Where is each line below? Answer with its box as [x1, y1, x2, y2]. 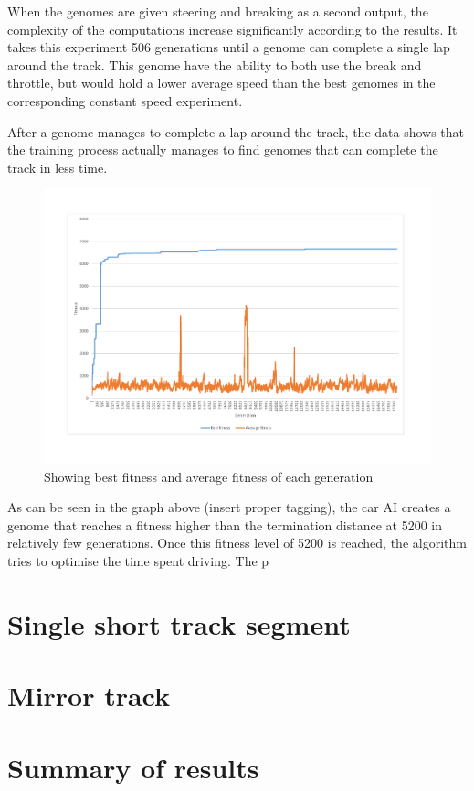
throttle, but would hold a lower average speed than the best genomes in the [7, 73, 436, 92]
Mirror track [7, 677, 170, 714]
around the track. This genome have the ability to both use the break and [7, 55, 422, 74]
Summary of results [7, 748, 259, 786]
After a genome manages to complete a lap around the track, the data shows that [7, 122, 465, 141]
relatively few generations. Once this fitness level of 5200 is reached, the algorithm [7, 533, 467, 552]
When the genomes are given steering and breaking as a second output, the [7, 2, 428, 20]
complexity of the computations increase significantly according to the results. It [7, 19, 458, 38]
